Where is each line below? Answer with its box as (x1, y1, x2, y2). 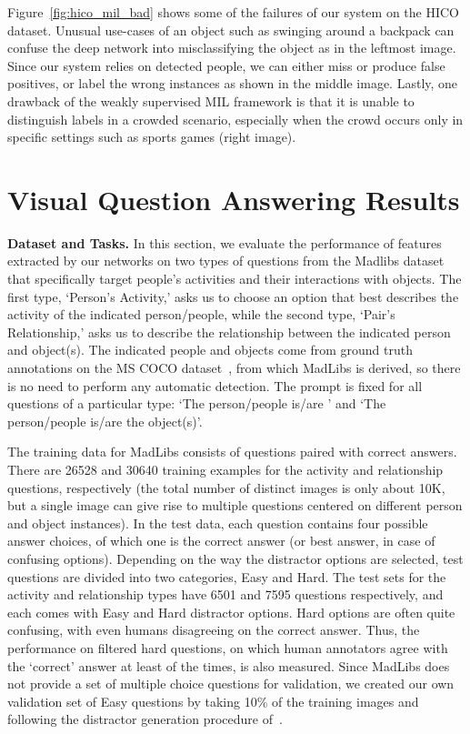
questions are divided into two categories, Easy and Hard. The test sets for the (7, 567, 446, 586)
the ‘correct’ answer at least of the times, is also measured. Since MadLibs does (7, 656, 450, 675)
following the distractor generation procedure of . (7, 709, 283, 729)
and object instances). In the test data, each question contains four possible (7, 513, 428, 532)
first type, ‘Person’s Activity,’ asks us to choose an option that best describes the (7, 287, 459, 306)
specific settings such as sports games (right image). (7, 127, 296, 146)
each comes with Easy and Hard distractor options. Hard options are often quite (7, 602, 455, 621)
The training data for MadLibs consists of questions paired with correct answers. (7, 442, 457, 461)
